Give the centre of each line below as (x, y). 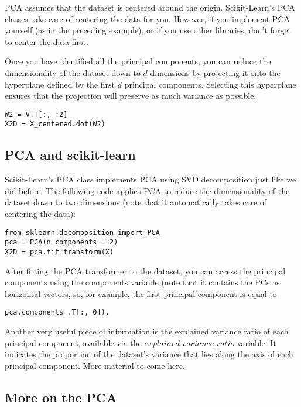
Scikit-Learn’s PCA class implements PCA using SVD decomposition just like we (150, 179)
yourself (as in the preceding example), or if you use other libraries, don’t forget (148, 30)
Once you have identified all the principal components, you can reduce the (138, 61)
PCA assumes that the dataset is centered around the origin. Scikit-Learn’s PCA (150, 7)
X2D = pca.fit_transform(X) (59, 252)
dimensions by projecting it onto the (215, 72)
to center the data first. (47, 41)
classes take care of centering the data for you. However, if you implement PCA (148, 18)
